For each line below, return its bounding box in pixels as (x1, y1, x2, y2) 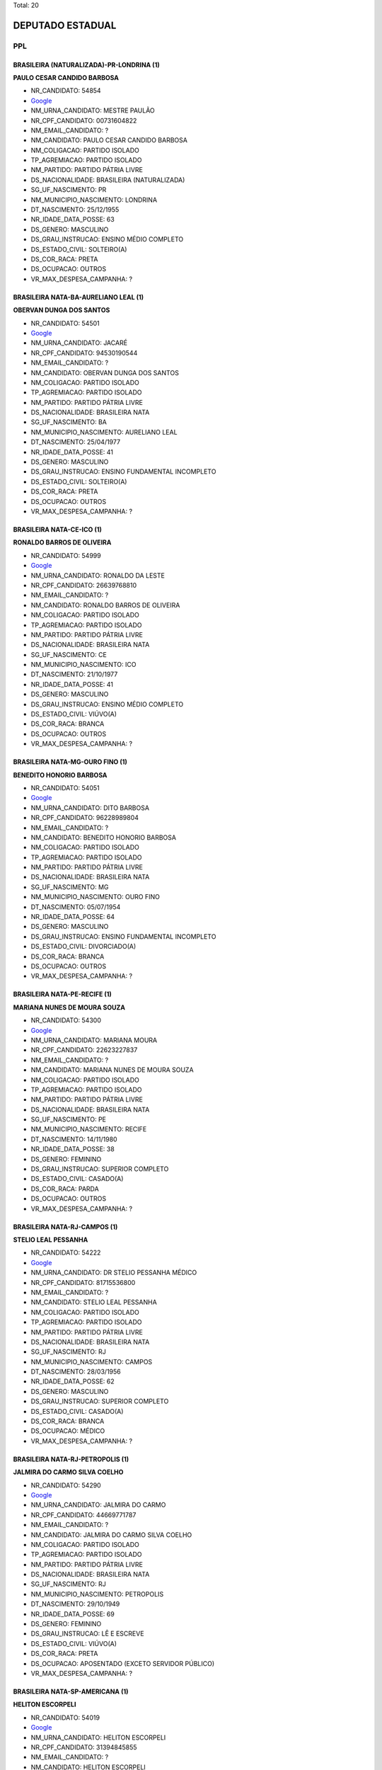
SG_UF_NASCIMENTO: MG (30, 882, 109, 891)
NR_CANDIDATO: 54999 (30, 551, 102, 559)
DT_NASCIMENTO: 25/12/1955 (30, 205, 120, 214)
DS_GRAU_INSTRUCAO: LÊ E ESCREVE (30, 1629, 144, 1638)
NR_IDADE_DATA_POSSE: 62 (30, 1377, 115, 1386)
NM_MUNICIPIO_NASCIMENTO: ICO (30, 661, 137, 669)
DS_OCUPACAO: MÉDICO (30, 1427, 105, 1435)
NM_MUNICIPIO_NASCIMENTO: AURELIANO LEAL (30, 428, 178, 436)
